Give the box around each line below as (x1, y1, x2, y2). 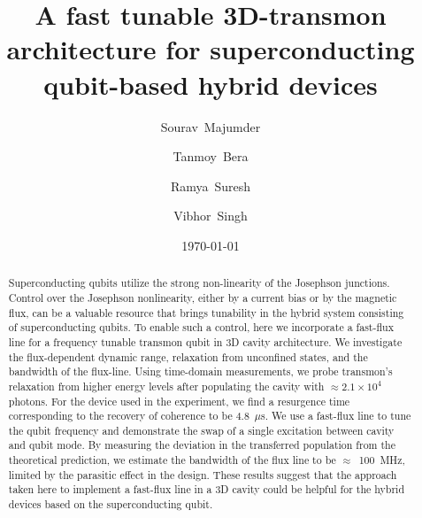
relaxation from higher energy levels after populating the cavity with (8, 378, 325, 393)
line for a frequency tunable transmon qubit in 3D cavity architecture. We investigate (8, 334, 403, 349)
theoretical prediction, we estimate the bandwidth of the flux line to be (8, 452, 336, 468)
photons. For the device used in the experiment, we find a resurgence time (8, 393, 350, 408)
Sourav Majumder (160, 117, 261, 135)
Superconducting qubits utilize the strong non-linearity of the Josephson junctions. (8, 275, 390, 290)
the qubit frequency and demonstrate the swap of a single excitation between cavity (8, 422, 395, 437)
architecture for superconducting (6, 31, 415, 67)
